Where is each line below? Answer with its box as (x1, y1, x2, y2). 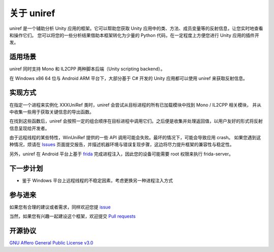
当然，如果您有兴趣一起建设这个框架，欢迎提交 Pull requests (9, 213, 136, 220)
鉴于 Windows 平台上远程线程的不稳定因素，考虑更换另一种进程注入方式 (22, 177, 173, 183)
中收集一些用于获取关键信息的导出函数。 (9, 109, 94, 115)
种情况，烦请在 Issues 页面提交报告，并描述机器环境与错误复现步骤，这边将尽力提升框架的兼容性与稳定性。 (9, 142, 234, 148)
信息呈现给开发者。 (9, 125, 50, 131)
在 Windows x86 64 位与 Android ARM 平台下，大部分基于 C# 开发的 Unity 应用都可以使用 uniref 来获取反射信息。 (9, 75, 248, 81)
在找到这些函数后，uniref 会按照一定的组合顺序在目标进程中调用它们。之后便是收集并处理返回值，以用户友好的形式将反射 (9, 118, 263, 124)
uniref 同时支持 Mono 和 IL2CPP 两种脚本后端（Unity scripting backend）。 (9, 66, 165, 72)
